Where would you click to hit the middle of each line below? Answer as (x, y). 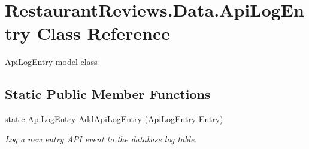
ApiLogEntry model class (51, 62)
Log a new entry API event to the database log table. (101, 139)
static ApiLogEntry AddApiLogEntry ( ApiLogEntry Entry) (114, 119)
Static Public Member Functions (108, 94)
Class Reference (103, 33)
